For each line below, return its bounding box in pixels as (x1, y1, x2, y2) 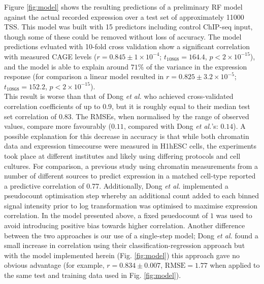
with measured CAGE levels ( (4, 51, 97, 61)
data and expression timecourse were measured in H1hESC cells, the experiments (4, 140, 257, 151)
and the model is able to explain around (4, 61, 129, 72)
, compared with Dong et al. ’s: (123, 121, 218, 131)
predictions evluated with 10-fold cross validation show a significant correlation (4, 41, 250, 52)
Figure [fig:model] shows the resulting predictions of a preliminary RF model (4, 2, 243, 12)
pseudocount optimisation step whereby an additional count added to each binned (4, 190, 259, 201)
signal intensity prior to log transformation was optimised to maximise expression (4, 200, 257, 210)
